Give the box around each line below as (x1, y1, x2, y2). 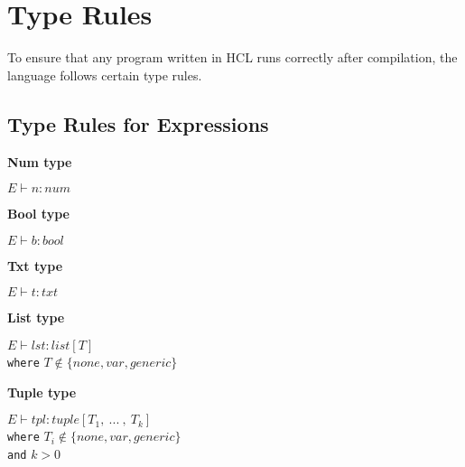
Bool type (7, 204, 70, 223)
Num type (7, 152, 72, 171)
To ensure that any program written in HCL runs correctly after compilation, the (7, 48, 458, 67)
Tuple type (7, 382, 77, 401)
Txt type (7, 256, 63, 275)
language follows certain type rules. (7, 65, 202, 84)
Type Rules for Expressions (7, 109, 269, 137)
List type (7, 308, 65, 327)
